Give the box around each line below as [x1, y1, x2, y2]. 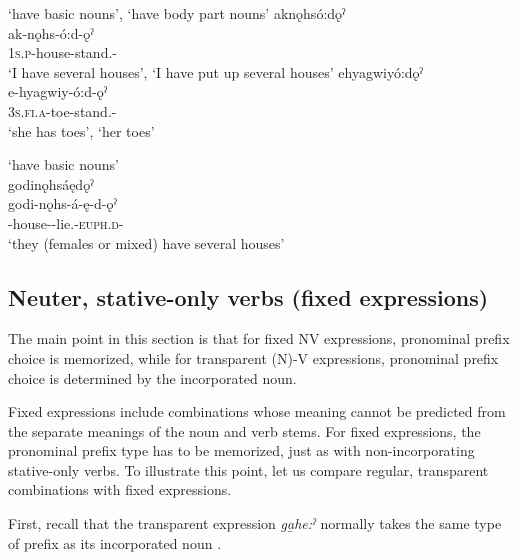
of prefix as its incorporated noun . [8, 532, 222, 553]
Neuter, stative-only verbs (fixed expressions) [8, 281, 489, 312]
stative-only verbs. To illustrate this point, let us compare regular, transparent [8, 459, 489, 480]
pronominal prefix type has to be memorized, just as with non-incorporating [8, 440, 475, 461]
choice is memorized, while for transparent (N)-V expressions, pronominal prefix [8, 347, 499, 368]
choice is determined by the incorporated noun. [8, 367, 297, 388]
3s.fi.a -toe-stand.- [8, 100, 117, 121]
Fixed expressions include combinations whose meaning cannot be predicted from [8, 401, 506, 422]
